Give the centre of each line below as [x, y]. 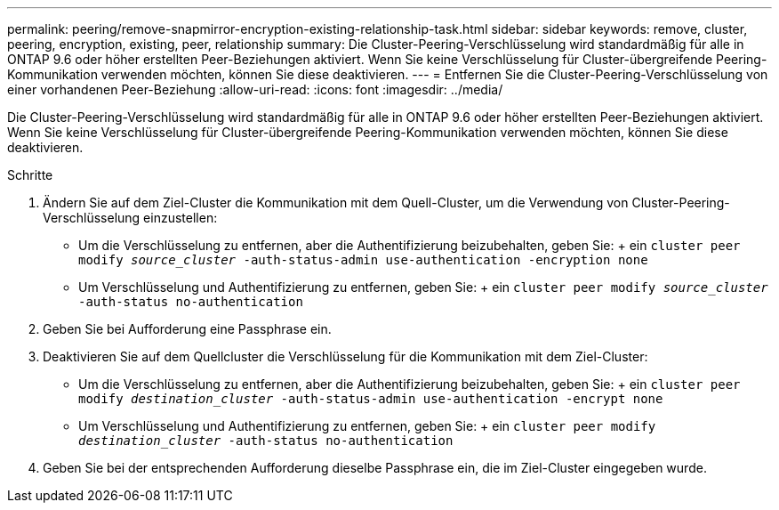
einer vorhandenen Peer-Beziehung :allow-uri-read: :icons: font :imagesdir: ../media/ [255, 89]
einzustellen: [181, 218]
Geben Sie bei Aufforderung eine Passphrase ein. [187, 329]
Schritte [30, 175]
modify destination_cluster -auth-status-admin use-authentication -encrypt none [371, 399]
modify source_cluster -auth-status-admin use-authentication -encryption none [363, 260]
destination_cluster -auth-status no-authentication [266, 441]
